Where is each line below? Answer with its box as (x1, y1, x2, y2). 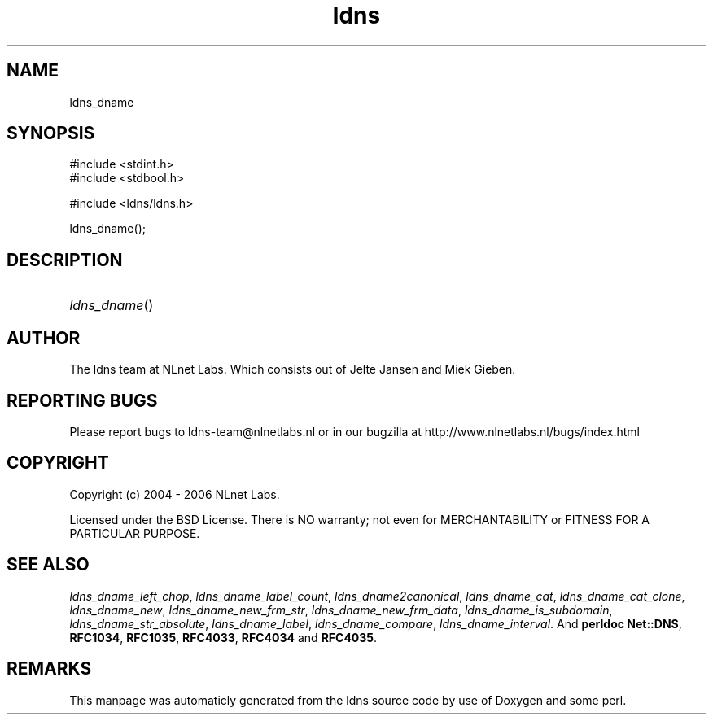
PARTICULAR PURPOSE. (69, 526, 200, 540)
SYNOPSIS (7, 123, 95, 144)
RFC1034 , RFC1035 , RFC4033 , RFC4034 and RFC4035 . (69, 630, 378, 645)
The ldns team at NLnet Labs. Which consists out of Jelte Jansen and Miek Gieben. (69, 362, 516, 377)
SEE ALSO (7, 554, 90, 575)
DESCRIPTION (7, 249, 123, 270)
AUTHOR (7, 327, 81, 348)
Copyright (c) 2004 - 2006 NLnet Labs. (69, 487, 280, 501)
